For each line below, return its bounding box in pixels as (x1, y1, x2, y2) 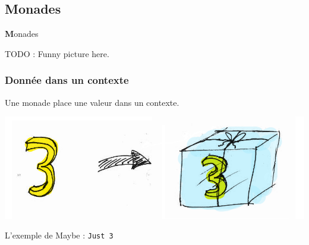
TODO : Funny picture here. (5, 47, 109, 59)
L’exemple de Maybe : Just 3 (5, 229, 113, 241)
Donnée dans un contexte (5, 73, 129, 87)
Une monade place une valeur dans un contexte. (5, 96, 179, 108)
